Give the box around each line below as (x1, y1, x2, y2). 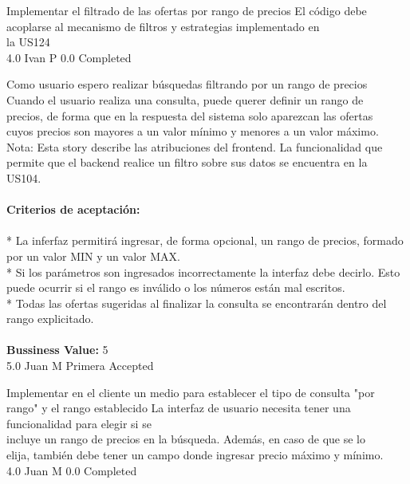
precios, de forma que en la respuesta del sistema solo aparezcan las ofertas (6, 107, 373, 124)
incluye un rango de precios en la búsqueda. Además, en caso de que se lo (6, 431, 365, 447)
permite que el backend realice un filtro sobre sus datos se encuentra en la (6, 154, 368, 171)
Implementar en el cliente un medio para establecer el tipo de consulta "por (6, 384, 375, 400)
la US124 (6, 33, 50, 50)
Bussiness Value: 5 (6, 341, 108, 358)
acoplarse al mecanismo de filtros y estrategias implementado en (6, 18, 320, 34)
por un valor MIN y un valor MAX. (6, 247, 180, 264)
